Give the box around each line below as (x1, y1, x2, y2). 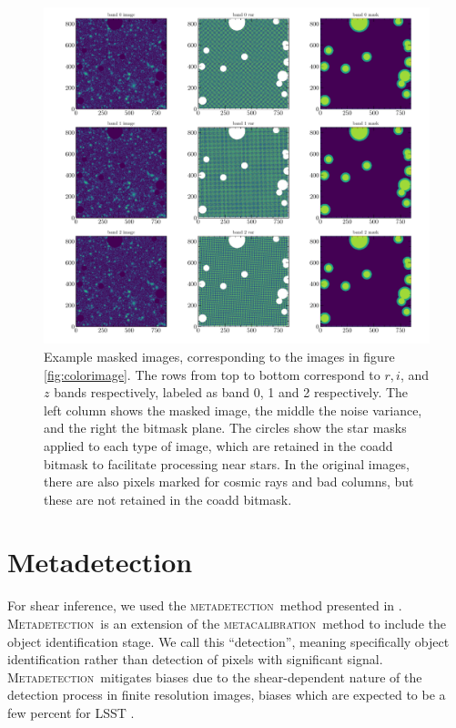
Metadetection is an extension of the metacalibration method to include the (7, 614, 446, 632)
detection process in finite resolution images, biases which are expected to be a (7, 685, 446, 704)
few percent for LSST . (7, 702, 135, 722)
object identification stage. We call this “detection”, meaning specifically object (7, 631, 450, 651)
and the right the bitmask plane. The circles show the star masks (44, 418, 407, 437)
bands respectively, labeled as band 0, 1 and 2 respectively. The (54, 383, 409, 402)
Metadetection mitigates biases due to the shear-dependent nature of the (7, 667, 422, 686)
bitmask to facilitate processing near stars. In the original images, (44, 454, 410, 473)
